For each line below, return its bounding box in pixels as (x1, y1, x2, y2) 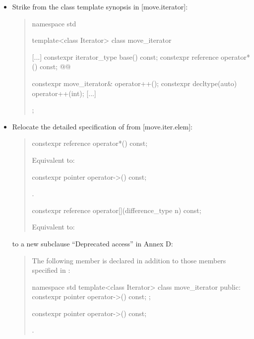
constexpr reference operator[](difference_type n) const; (32, 205, 201, 215)
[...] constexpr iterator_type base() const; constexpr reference (32, 51, 219, 62)
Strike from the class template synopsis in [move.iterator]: (12, 1, 188, 11)
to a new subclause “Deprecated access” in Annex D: (12, 238, 173, 248)
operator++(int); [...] (32, 88, 96, 98)
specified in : (32, 265, 70, 275)
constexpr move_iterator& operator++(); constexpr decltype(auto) (32, 78, 237, 88)
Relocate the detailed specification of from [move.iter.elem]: (12, 121, 192, 131)
